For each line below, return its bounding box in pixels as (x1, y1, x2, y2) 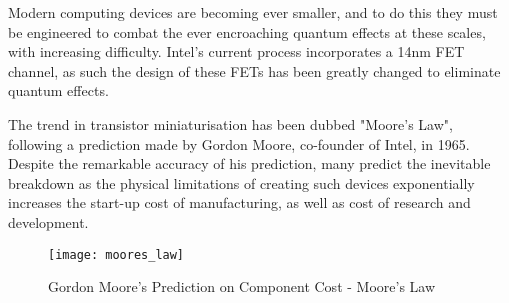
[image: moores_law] (48, 247, 185, 262)
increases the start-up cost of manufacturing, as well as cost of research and (8, 192, 471, 213)
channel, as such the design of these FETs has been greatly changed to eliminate (8, 60, 501, 81)
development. (8, 211, 89, 232)
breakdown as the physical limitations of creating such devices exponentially (8, 172, 475, 193)
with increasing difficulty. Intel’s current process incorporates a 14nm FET (8, 41, 465, 62)
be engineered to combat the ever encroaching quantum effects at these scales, (8, 21, 486, 42)
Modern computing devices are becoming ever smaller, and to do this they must (8, 2, 498, 22)
